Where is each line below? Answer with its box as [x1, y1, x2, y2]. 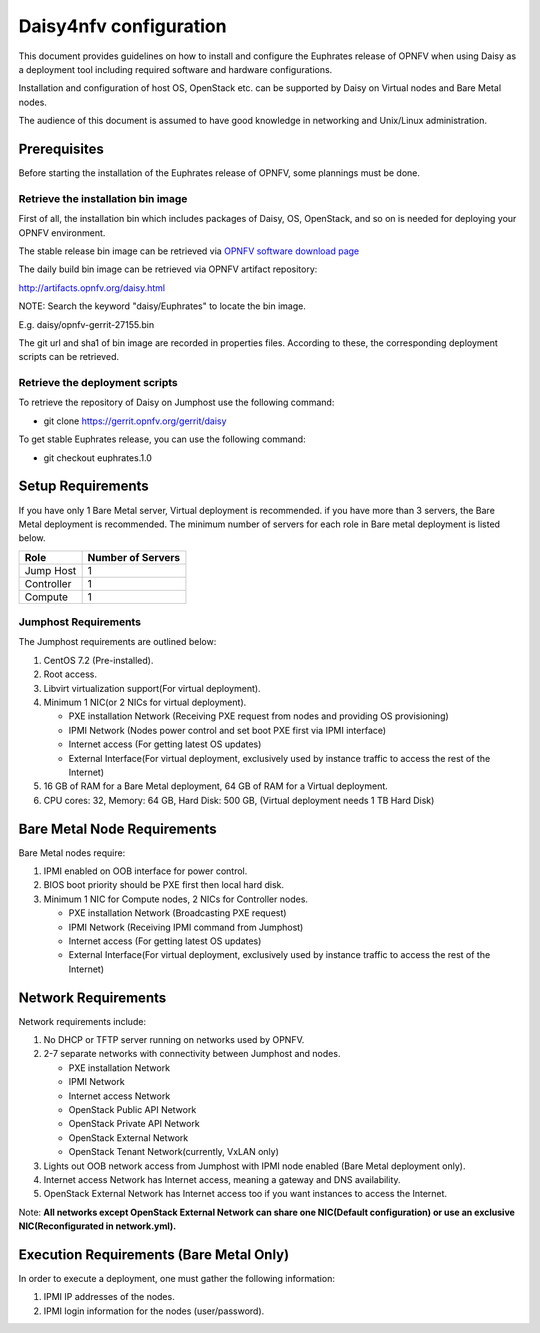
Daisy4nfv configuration [18, 15, 227, 37]
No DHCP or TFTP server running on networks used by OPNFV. [43, 1034, 305, 1046]
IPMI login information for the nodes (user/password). [43, 1305, 265, 1317]
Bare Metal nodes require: [18, 846, 126, 859]
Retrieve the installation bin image [18, 191, 188, 205]
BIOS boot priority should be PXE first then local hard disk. [43, 879, 285, 891]
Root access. [43, 668, 97, 680]
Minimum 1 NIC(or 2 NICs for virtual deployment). [43, 696, 247, 708]
